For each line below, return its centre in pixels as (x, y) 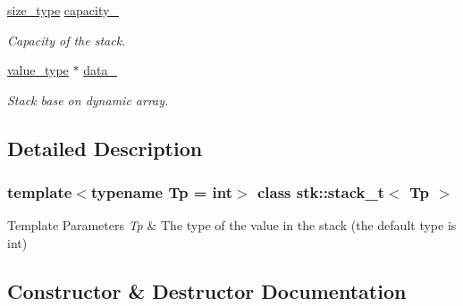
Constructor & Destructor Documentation (207, 290)
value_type (38, 70)
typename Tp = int (162, 192)
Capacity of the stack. (67, 40)
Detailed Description (105, 148)
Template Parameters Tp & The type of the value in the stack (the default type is (232, 225)
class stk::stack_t (321, 192)
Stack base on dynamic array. (88, 99)
